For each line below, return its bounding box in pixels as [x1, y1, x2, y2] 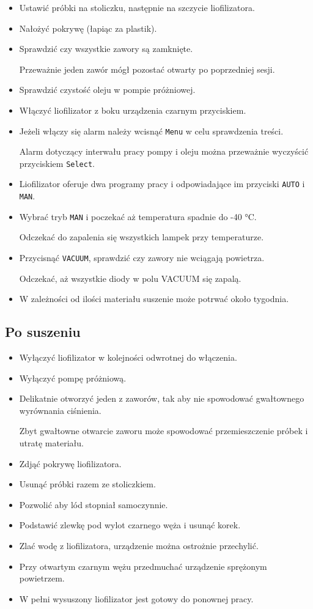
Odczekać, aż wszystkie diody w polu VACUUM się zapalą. [19, 271, 241, 284]
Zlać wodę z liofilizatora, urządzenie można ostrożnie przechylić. [19, 539, 259, 552]
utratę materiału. [19, 437, 84, 449]
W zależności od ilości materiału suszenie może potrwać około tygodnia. [19, 292, 289, 305]
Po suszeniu [5, 322, 81, 341]
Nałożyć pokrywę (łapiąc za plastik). [19, 21, 157, 34]
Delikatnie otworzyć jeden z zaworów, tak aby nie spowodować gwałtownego [19, 392, 304, 405]
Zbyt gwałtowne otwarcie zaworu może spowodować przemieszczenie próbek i [19, 424, 308, 437]
